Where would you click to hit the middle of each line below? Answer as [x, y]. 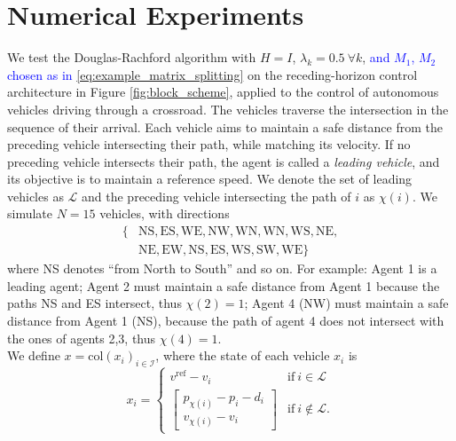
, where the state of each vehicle [243, 355]
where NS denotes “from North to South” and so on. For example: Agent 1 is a [222, 268]
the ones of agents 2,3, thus [82, 338]
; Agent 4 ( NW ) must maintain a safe [346, 303]
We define [34, 355]
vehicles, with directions [165, 213]
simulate [30, 213]
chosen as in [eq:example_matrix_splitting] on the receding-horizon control [212, 74]
